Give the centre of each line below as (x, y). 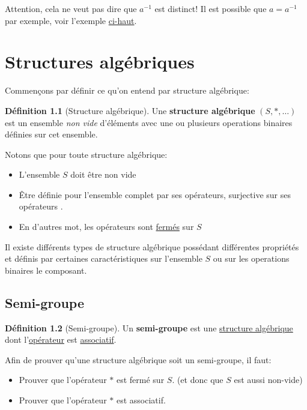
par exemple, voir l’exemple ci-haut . (71, 20)
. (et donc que (198, 380)
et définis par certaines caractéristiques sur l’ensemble (104, 258)
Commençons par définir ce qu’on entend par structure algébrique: (127, 90)
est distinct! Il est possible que (211, 8)
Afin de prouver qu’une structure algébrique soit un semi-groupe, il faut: (138, 359)
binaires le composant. (46, 270)
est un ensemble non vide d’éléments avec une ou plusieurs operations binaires (149, 122)
